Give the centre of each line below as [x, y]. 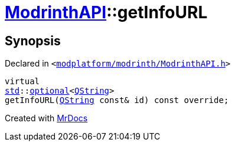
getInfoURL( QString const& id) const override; [117, 100]
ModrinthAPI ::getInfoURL [106, 12]
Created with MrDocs [46, 118]
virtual [22, 82]
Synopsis [33, 41]
